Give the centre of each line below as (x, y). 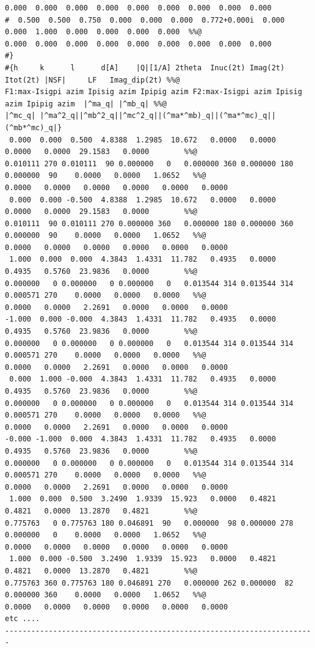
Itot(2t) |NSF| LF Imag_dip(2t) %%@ (92, 80)
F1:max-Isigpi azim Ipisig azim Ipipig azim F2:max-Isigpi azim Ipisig (154, 92)
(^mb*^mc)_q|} (34, 127)
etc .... (23, 619)
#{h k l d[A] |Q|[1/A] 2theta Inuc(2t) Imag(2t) (145, 68)
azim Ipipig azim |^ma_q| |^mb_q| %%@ (86, 104)
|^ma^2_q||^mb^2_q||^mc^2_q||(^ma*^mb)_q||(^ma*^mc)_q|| (158, 116)
